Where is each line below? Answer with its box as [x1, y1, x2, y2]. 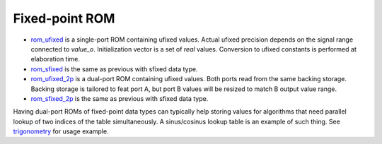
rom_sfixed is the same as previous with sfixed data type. [30, 64, 198, 73]
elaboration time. [30, 55, 81, 64]
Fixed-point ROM [13, 11, 115, 26]
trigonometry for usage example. [13, 127, 109, 136]
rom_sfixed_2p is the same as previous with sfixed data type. [30, 94, 209, 102]
